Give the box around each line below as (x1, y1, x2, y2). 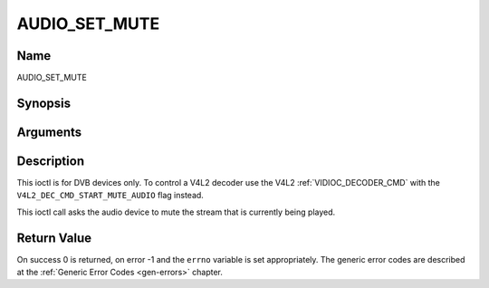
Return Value (16, 230, 92, 245)
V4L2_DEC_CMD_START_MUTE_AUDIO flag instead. (16, 190, 204, 201)
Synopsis (16, 95, 72, 110)
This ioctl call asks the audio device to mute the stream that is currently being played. (16, 206, 336, 217)
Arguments (16, 124, 82, 139)
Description (16, 153, 85, 168)
